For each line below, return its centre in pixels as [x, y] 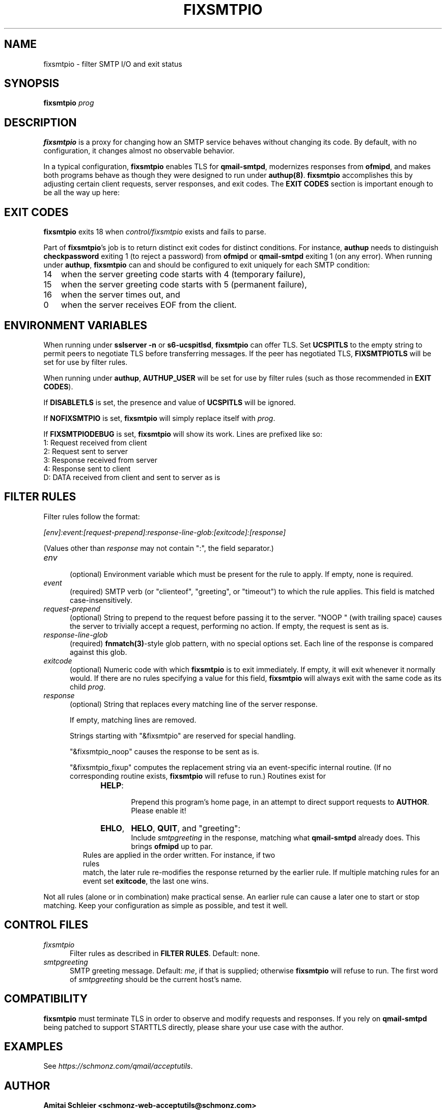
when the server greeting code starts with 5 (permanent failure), [184, 285]
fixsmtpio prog [69, 103]
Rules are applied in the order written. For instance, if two [179, 855]
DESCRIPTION [40, 122]
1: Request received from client [95, 442]
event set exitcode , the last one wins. [146, 881]
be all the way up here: [81, 193]
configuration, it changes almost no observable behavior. [139, 151]
